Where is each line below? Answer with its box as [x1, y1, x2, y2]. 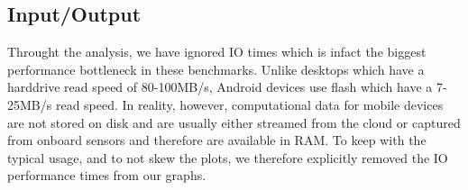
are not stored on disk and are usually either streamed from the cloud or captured [7, 113, 461, 131]
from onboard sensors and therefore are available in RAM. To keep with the [7, 131, 427, 149]
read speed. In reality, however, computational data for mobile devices [55, 95, 444, 113]
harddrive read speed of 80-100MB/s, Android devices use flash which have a [7, 77, 433, 96]
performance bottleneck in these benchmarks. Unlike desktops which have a [7, 59, 425, 78]
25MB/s [7, 95, 52, 113]
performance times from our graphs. [7, 166, 206, 185]
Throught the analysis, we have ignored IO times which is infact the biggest [7, 42, 427, 61]
